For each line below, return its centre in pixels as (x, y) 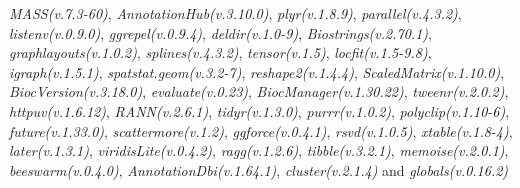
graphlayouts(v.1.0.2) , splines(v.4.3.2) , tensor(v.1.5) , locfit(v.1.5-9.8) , (220, 52)
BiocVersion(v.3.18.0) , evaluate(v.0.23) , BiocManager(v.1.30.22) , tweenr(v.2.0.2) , (259, 91)
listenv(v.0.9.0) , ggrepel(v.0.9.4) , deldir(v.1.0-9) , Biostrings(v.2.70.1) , (220, 32)
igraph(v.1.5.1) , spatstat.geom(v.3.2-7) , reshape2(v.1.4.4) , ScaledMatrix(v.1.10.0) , (257, 71)
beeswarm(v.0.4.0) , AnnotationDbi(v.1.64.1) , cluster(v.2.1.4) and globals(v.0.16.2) (259, 169)
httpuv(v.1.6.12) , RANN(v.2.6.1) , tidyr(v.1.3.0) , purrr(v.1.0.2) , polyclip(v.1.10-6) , (259, 110)
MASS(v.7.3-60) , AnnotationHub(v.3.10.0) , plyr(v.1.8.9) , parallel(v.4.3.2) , (235, 13)
